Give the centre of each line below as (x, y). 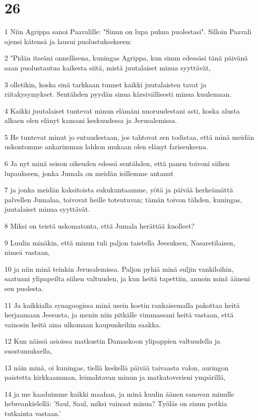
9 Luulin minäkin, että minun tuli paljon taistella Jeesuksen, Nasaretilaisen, (120, 242)
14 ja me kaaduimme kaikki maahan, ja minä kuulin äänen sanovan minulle (119, 393)
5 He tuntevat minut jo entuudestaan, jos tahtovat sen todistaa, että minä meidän (129, 137)
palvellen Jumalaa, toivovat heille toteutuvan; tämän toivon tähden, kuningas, (123, 199)
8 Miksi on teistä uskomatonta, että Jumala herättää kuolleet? (99, 226)
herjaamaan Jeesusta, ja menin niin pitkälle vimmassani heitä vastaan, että (119, 315)
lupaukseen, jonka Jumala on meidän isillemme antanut (89, 173)
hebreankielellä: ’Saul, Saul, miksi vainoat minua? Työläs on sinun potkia (116, 403)
